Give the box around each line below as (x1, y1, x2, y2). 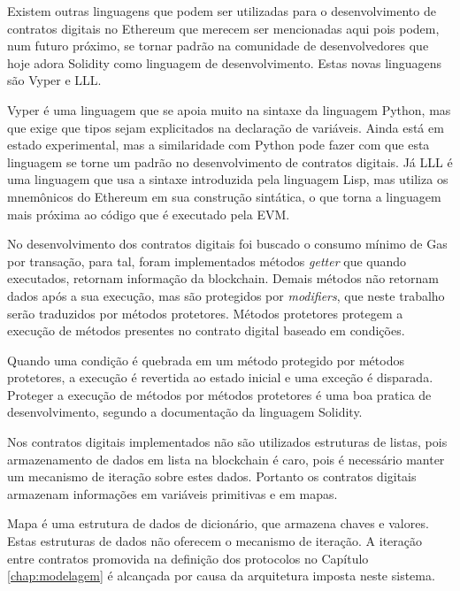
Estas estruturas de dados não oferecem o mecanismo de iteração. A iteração (7, 532, 422, 550)
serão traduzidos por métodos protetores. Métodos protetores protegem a (7, 303, 403, 322)
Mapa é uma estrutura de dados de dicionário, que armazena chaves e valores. (7, 514, 429, 533)
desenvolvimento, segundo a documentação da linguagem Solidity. (7, 403, 363, 421)
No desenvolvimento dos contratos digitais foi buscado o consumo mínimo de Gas (7, 234, 448, 253)
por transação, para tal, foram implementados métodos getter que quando (7, 251, 407, 270)
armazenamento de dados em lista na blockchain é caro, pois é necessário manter (7, 449, 445, 468)
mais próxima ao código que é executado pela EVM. (7, 204, 290, 223)
